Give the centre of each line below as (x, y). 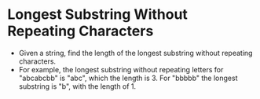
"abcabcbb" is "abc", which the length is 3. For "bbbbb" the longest (128, 78)
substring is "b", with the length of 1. (77, 86)
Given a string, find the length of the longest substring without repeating (135, 53)
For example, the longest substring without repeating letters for (121, 69)
